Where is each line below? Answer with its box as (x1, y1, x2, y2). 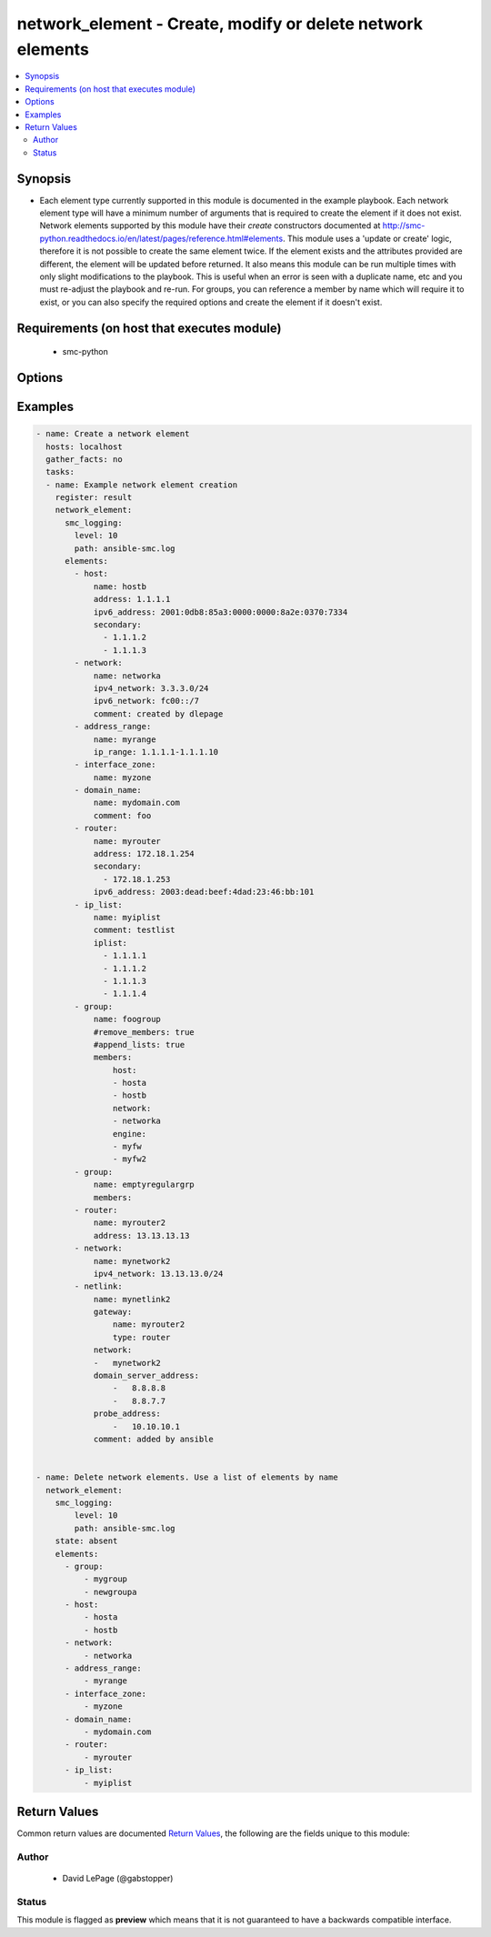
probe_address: (93, 1409, 161, 1419)
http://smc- (382, 220, 426, 231)
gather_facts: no (45, 454, 123, 464)
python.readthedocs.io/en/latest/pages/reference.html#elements (39, 233, 284, 244)
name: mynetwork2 (93, 1256, 171, 1266)
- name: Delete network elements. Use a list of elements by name (35, 1472, 338, 1482)
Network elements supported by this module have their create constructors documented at (39, 220, 381, 231)
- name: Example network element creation (45, 479, 238, 490)
